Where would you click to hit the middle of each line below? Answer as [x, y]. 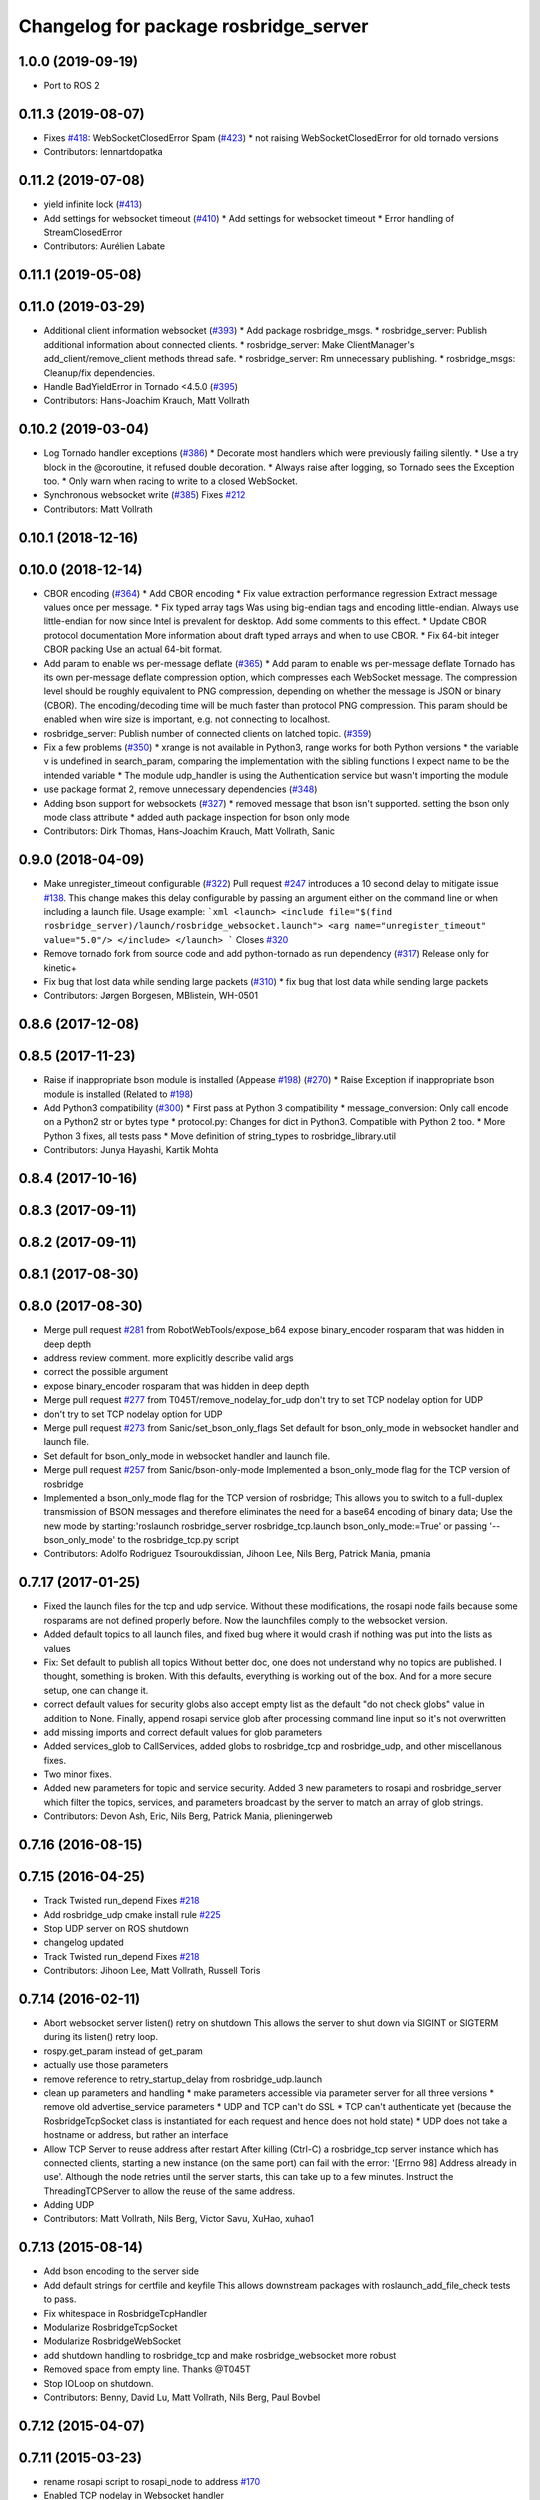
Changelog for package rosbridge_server [193, 26]
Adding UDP [69, 2205]
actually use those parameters [106, 2065]
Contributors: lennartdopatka [103, 152]
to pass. [60, 2299]
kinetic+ [60, 967]
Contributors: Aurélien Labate [104, 246]
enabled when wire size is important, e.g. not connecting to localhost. [187, 719]
